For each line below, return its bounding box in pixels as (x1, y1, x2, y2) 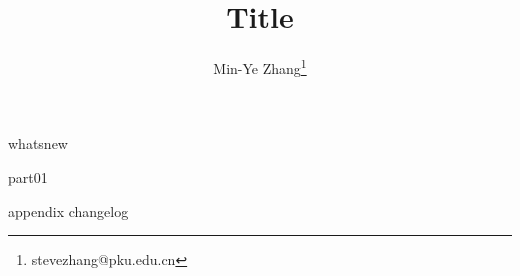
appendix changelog (8, 200, 129, 221)
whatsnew (8, 133, 68, 154)
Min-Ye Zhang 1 (213, 55, 307, 78)
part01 (8, 166, 48, 187)
